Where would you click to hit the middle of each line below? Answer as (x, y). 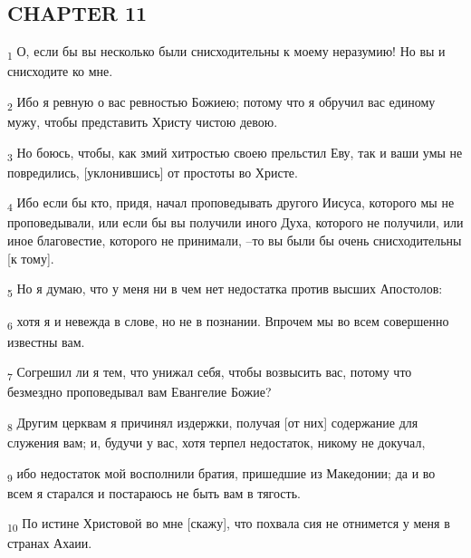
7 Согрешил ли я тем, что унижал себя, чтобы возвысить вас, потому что (210, 373)
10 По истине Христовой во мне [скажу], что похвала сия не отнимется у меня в (229, 524)
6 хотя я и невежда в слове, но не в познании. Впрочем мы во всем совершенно (228, 322)
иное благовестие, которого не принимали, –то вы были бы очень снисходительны (235, 241)
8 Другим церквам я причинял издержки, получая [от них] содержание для (213, 423)
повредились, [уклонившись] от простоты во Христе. (153, 172)
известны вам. (46, 341)
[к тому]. (31, 258)
